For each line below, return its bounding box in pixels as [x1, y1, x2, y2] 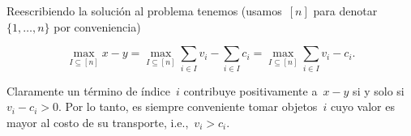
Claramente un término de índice [6, 82, 170, 99]
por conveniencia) [54, 18, 141, 35]
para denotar [313, 2, 378, 19]
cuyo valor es [330, 98, 395, 115]
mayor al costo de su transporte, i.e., [6, 113, 189, 130]
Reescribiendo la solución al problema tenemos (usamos [6, 2, 282, 19]
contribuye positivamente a [183, 82, 318, 99]
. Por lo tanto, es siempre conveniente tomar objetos [58, 98, 318, 115]
